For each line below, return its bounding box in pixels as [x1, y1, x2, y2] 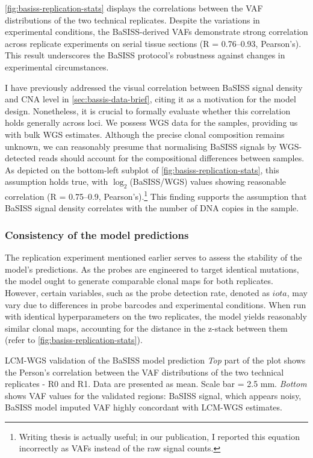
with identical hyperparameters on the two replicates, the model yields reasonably [5, 310, 307, 323]
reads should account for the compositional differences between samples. [38, 152, 305, 164]
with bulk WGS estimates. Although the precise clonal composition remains [5, 128, 285, 140]
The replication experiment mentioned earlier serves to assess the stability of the [5, 251, 302, 264]
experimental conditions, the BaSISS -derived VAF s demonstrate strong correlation [5, 25, 308, 38]
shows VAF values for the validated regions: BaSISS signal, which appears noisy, [5, 389, 302, 401]
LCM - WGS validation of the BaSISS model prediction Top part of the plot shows [5, 353, 306, 366]
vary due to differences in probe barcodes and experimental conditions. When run [5, 298, 306, 311]
